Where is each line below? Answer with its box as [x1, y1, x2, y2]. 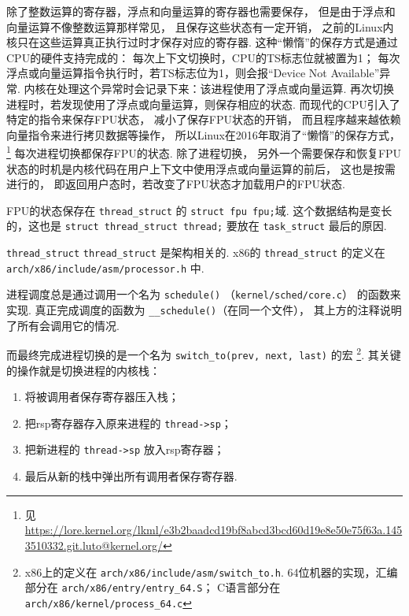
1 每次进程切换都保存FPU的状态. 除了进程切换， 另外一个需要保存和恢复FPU [6, 143, 402, 161]
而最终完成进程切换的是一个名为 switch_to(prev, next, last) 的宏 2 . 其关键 [6, 344, 401, 362]
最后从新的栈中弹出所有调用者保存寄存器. [24, 468, 238, 484]
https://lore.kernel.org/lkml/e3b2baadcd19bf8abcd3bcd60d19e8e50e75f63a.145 [24, 521, 403, 538]
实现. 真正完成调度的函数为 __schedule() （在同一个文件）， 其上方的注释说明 [6, 302, 402, 318]
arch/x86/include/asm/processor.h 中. [6, 259, 204, 276]
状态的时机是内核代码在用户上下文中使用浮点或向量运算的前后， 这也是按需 [6, 160, 396, 176]
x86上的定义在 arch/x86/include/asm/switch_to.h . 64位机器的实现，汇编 [24, 563, 398, 580]
